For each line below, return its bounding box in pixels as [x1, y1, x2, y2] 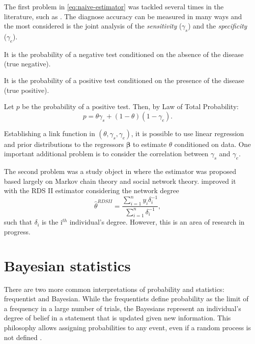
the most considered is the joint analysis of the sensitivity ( [4, 21, 182, 31]
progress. [4, 226, 30, 236]
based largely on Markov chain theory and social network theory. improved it [4, 175, 236, 186]
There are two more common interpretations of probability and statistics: [4, 284, 225, 294]
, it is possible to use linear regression [131, 128, 244, 138]
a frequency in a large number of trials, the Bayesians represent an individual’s [4, 303, 241, 313]
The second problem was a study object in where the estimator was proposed [4, 166, 236, 176]
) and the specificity [188, 21, 247, 31]
